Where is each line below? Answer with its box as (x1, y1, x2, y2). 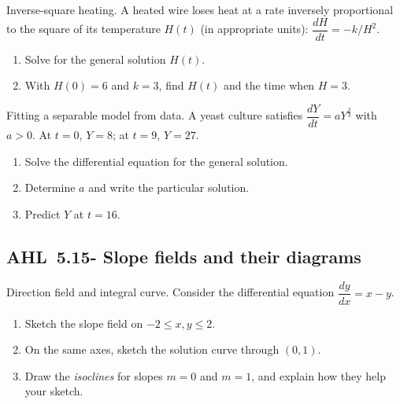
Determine (24, 179, 76, 196)
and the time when (224, 77, 315, 94)
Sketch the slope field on (24, 314, 143, 331)
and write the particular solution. (88, 179, 250, 196)
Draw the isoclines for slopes (24, 367, 163, 384)
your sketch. (24, 383, 83, 399)
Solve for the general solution (24, 50, 166, 67)
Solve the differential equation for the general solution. (24, 152, 288, 169)
